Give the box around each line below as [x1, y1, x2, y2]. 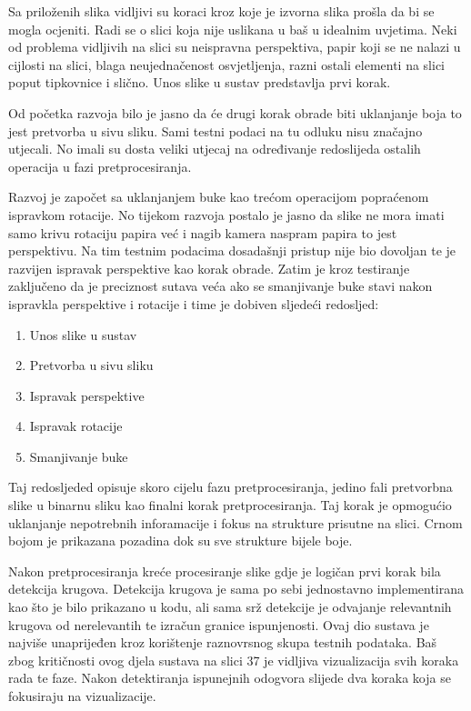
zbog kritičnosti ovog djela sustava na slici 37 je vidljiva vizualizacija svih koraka [8, 650, 459, 669]
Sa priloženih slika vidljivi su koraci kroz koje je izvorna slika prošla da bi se [8, 2, 435, 20]
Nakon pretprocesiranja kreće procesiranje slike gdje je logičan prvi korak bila [8, 561, 441, 580]
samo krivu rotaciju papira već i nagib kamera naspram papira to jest [8, 223, 397, 242]
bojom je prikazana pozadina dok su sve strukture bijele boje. [8, 531, 353, 550]
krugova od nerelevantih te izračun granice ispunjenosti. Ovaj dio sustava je [8, 615, 429, 634]
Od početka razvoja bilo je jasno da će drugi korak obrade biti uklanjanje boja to [8, 103, 462, 122]
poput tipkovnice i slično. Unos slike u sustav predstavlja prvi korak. [8, 73, 391, 92]
